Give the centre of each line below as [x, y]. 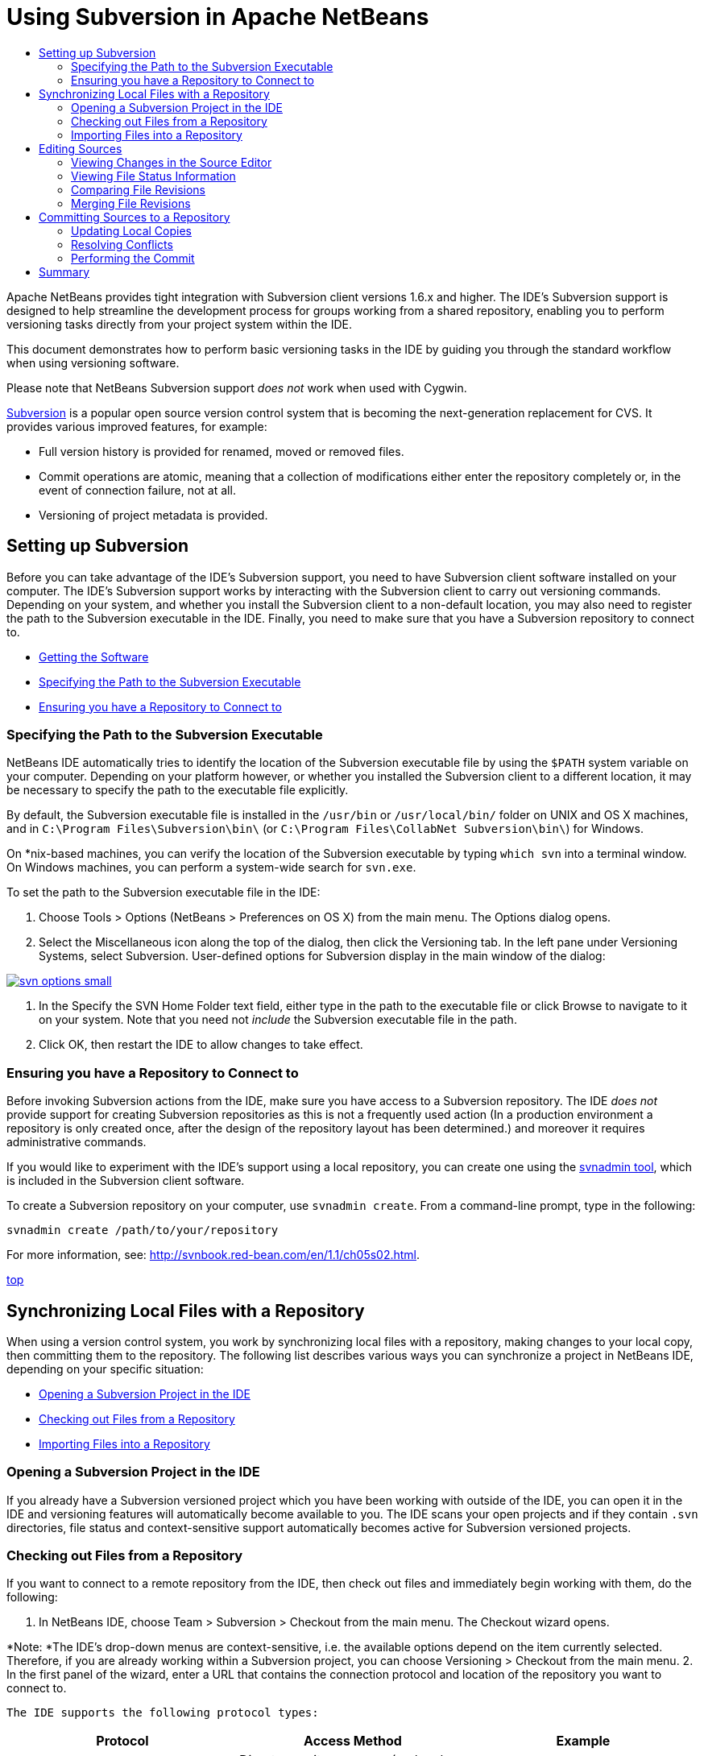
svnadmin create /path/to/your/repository [143, 1230]
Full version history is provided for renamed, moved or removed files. [222, 451]
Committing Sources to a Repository [135, 217]
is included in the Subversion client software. [126, 1181]
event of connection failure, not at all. [137, 490]
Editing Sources [81, 148]
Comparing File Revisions [138, 189]
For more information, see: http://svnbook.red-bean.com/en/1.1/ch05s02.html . [213, 1255]
